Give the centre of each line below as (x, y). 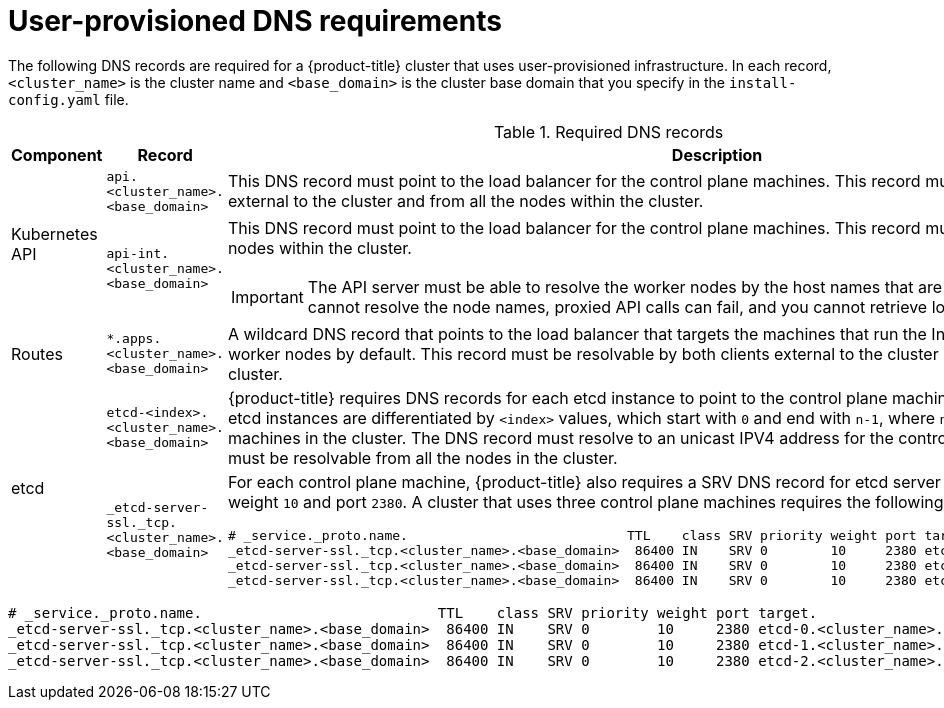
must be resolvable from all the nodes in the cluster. (422, 457)
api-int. (138, 254)
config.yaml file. (68, 99)
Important (267, 296)
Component (57, 154)
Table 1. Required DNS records (608, 131)
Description (717, 154)
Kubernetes (54, 234)
